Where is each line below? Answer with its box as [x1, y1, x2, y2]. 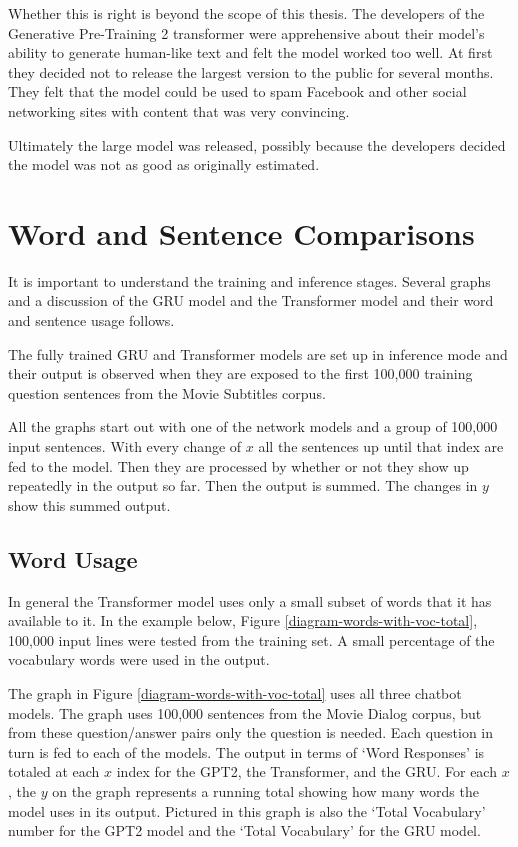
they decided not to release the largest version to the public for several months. [8, 61, 494, 82]
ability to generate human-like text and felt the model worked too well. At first [8, 42, 493, 63]
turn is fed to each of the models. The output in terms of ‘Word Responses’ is [8, 741, 485, 762]
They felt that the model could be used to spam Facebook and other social [8, 81, 467, 102]
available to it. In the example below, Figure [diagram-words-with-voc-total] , [8, 610, 478, 631]
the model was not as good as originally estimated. [8, 154, 320, 175]
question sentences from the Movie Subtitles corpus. [8, 382, 326, 403]
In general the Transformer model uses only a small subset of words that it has [8, 590, 492, 611]
